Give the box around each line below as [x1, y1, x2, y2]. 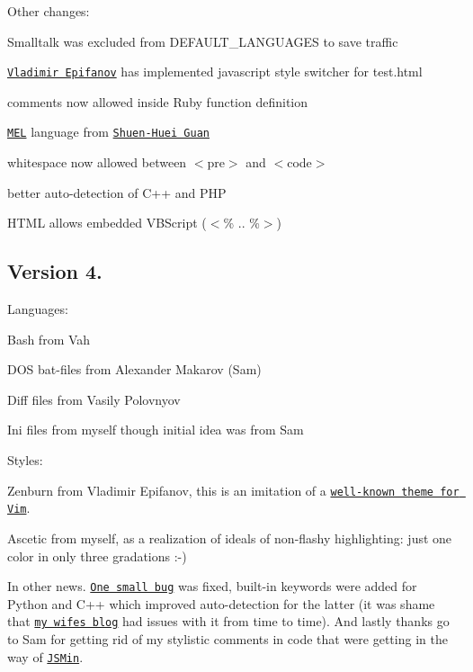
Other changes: [7, 2, 90, 20]
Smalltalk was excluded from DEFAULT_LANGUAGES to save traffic [7, 31, 398, 50]
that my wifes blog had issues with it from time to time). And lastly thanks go [7, 612, 450, 631]
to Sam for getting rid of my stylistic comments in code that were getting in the [7, 630, 448, 649]
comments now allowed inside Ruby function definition [7, 92, 308, 111]
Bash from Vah [7, 329, 91, 348]
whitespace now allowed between [7, 153, 187, 172]
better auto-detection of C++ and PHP [7, 183, 227, 202]
